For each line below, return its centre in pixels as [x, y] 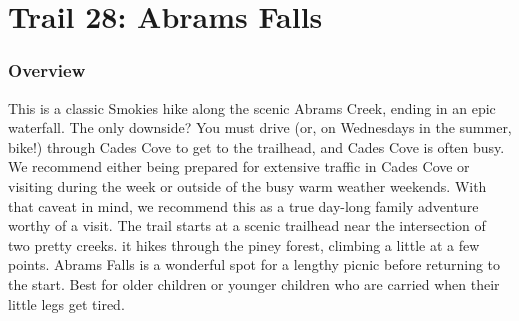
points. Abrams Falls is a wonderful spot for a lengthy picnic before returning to [254, 264]
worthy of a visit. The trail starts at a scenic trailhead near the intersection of [247, 225]
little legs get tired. [66, 303]
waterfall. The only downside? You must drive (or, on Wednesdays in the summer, [260, 127]
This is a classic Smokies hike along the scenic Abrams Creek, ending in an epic [252, 107]
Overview [47, 70]
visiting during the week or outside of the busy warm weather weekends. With [247, 185]
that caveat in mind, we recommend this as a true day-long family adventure [243, 205]
